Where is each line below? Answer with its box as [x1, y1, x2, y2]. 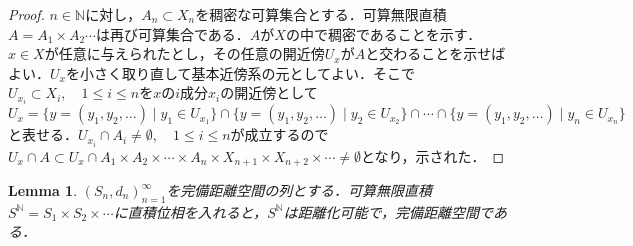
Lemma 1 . [8, 180, 78, 201]
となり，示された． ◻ [360, 145, 505, 166]
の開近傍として [220, 82, 318, 103]
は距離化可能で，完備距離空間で [283, 201, 493, 222]
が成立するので [230, 124, 329, 145]
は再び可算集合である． [95, 23, 250, 44]
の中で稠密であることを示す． [285, 23, 482, 44]
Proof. [8, 4, 45, 24]
